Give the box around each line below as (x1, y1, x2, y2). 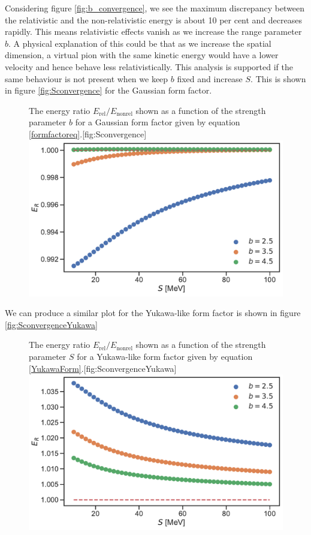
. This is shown (250, 72, 306, 85)
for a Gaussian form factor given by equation (75, 116, 240, 128)
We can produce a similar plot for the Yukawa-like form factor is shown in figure (5, 306, 301, 319)
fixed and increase (177, 72, 243, 85)
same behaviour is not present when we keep (5, 72, 168, 85)
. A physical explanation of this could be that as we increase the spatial (8, 37, 271, 49)
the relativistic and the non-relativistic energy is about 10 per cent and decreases (5, 13, 303, 26)
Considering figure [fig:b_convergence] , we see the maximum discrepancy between (5, 2, 305, 14)
